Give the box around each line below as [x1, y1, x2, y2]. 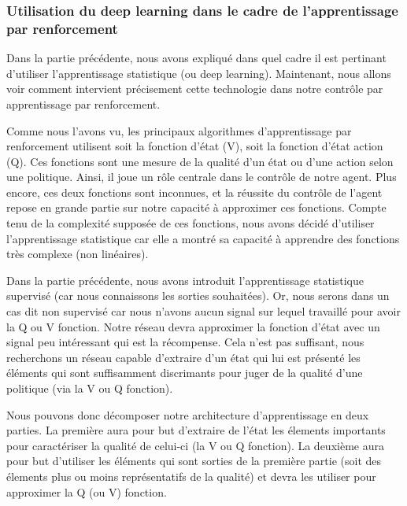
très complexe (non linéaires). [6, 246, 149, 262]
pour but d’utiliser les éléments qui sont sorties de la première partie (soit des [6, 452, 382, 469]
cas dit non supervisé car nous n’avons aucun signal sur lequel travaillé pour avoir [6, 303, 401, 319]
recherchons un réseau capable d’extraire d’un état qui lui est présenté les [6, 349, 361, 365]
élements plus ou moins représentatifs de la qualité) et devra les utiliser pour [6, 467, 376, 484]
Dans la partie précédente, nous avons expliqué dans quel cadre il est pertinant [6, 50, 387, 66]
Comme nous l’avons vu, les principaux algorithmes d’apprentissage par [6, 122, 352, 139]
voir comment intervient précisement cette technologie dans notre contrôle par [6, 80, 383, 97]
